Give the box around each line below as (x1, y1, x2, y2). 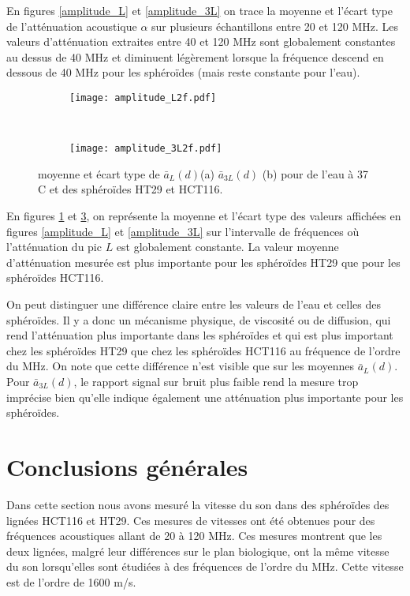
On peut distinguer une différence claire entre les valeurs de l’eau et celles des (6, 296, 381, 313)
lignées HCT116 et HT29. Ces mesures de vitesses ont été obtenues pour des (6, 512, 375, 528)
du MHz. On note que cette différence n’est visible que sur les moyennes (6, 358, 355, 374)
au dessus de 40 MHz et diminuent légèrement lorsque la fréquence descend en (6, 48, 384, 65)
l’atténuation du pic (6, 238, 102, 255)
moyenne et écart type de (38, 165, 160, 182)
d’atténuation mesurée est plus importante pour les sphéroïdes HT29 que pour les (6, 253, 401, 270)
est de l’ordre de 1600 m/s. (6, 573, 136, 590)
